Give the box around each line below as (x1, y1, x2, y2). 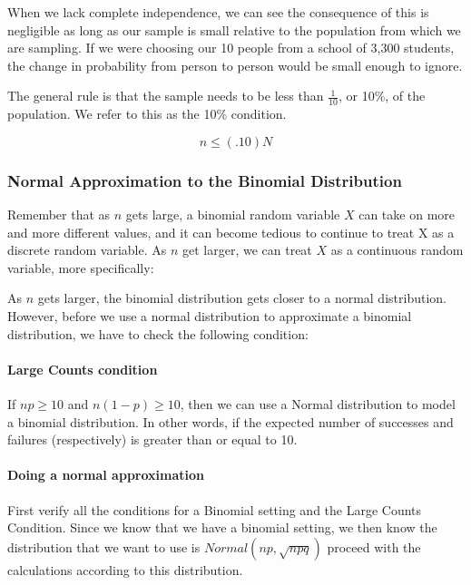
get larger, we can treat (182, 240, 312, 259)
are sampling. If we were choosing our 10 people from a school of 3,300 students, (7, 38, 455, 57)
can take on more (358, 205, 456, 224)
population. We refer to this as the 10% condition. (7, 104, 287, 123)
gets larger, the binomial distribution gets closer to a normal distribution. (37, 288, 446, 307)
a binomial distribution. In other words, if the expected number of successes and (7, 412, 454, 431)
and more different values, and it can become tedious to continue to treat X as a (7, 222, 455, 241)
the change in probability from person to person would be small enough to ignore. (7, 55, 463, 74)
